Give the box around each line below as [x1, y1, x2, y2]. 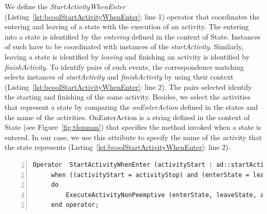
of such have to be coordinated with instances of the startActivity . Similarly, [5, 41, 244, 52]
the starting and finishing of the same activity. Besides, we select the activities [5, 91, 251, 102]
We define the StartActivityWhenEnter [5, 1, 126, 11]
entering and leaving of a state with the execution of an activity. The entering [5, 21, 249, 32]
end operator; [51, 201, 99, 209]
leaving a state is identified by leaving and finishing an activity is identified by [5, 51, 250, 62]
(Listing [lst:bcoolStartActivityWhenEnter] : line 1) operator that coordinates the [5, 11, 260, 22]
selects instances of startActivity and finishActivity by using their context [5, 71, 234, 82]
